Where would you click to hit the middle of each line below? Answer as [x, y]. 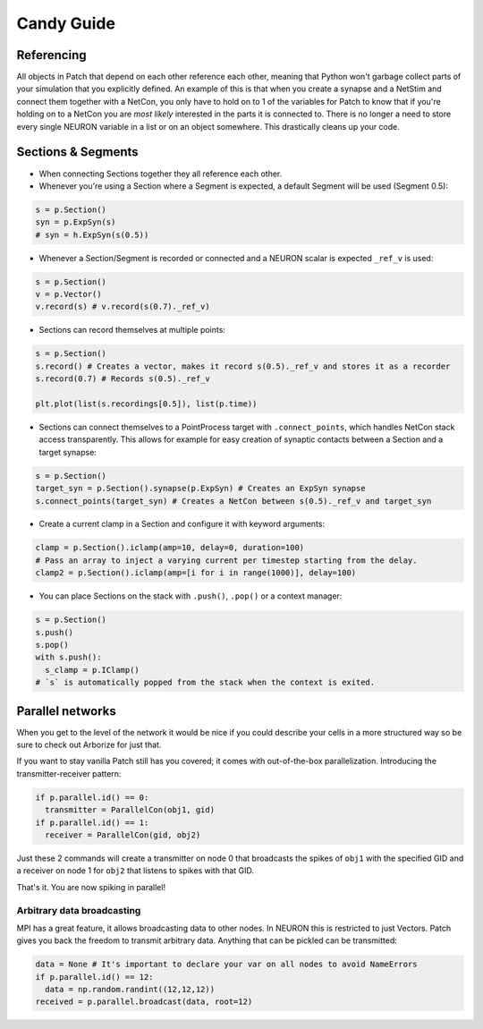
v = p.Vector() [68, 294]
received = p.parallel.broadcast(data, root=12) [144, 1002]
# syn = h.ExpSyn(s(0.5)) [92, 234]
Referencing [51, 55]
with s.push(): [68, 657]
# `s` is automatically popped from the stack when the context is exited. [205, 683]
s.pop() [52, 645]
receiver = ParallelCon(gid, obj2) [123, 835]
